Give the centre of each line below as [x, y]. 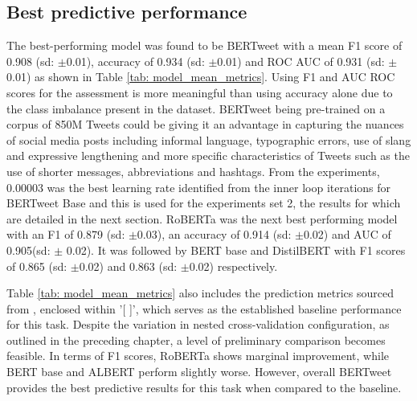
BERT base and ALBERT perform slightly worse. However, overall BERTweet [199, 372]
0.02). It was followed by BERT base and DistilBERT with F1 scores [236, 250]
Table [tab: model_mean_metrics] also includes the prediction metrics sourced [200, 293]
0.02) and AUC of [347, 234]
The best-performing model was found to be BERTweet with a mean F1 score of [204, 45]
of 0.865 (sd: [37, 266]
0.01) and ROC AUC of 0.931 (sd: [301, 61]
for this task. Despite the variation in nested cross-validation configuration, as [198, 324]
